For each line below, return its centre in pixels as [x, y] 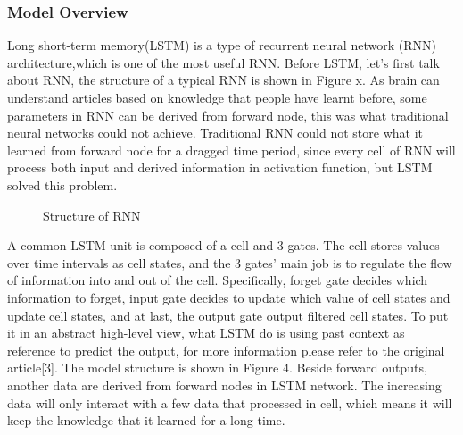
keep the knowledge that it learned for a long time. [146, 420]
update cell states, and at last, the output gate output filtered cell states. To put [228, 315]
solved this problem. [62, 184]
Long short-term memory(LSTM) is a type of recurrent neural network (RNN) [222, 45]
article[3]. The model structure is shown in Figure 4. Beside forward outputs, [217, 368]
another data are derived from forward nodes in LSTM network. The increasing [224, 385]
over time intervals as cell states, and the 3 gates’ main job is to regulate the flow [230, 262]
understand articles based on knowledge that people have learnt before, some [217, 97]
